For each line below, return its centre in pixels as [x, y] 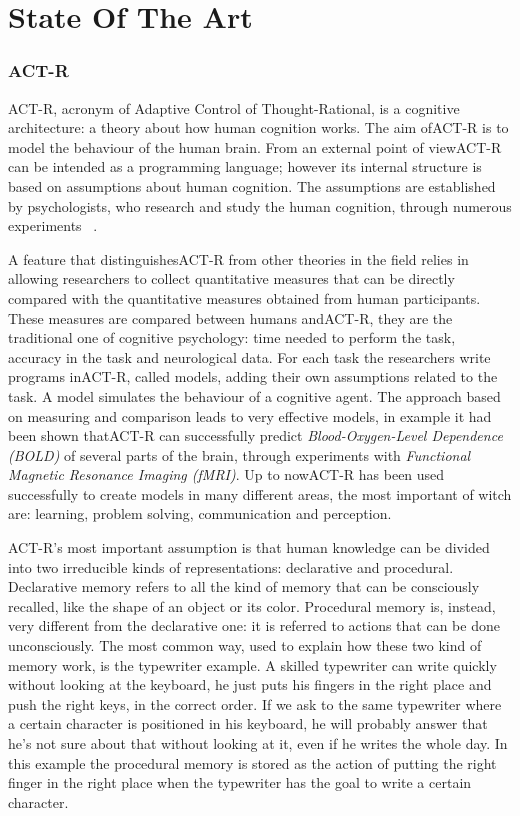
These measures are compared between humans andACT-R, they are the [230, 317]
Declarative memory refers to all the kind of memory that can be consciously [244, 586]
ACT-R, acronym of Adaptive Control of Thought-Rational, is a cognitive [234, 107]
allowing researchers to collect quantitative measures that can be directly [231, 278]
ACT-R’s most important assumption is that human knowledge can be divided [249, 547]
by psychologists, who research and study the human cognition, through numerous [260, 205]
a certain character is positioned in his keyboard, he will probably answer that [248, 723]
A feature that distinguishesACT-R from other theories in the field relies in [238, 258]
